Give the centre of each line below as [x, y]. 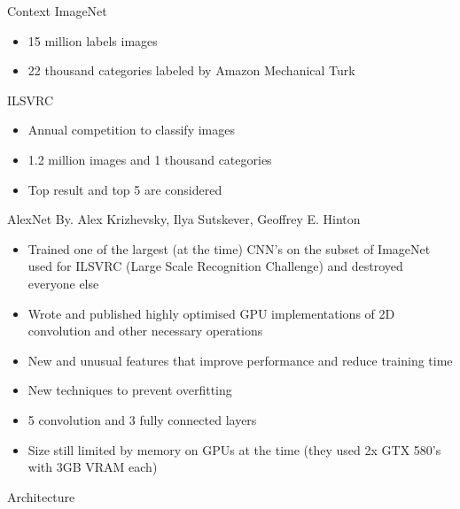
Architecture [41, 496]
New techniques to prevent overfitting [130, 390]
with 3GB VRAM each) [93, 467]
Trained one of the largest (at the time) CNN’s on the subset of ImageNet [229, 248]
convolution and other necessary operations [145, 331]
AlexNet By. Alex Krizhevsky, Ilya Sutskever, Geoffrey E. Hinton [184, 219]
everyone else [63, 283]
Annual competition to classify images [131, 130]
